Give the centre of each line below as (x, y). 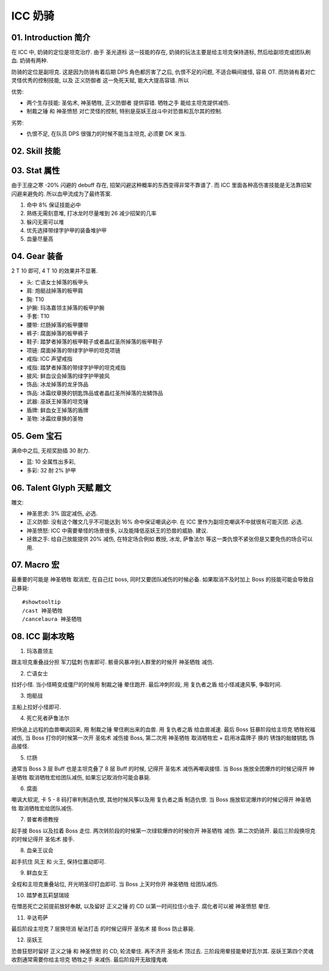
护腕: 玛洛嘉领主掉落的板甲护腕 (65, 307)
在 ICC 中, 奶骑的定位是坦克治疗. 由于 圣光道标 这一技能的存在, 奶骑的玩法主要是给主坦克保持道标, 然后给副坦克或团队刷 (161, 52)
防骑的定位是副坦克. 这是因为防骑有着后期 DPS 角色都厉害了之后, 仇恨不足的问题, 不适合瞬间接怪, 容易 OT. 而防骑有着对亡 (164, 72)
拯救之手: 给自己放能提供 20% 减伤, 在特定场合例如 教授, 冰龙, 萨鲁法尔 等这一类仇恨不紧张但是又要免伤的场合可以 (170, 539)
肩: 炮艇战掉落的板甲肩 (55, 291)
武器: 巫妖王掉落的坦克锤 (57, 402)
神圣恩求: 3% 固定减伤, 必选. (62, 513)
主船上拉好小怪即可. (36, 706)
